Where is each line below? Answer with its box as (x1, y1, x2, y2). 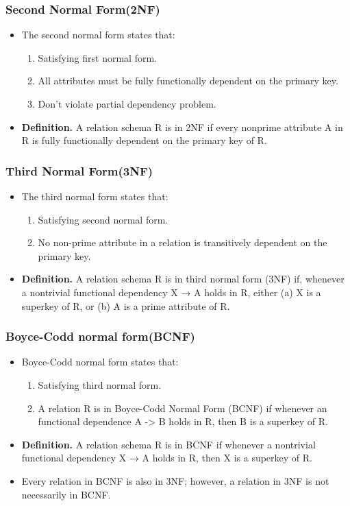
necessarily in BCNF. (21, 487, 111, 501)
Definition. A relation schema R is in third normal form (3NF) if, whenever (21, 272, 345, 286)
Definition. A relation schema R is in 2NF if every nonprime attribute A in (21, 119, 343, 134)
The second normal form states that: (21, 27, 175, 42)
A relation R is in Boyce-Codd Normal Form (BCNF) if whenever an (38, 400, 327, 415)
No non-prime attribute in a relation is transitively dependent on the (38, 235, 327, 250)
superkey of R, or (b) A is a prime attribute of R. (21, 298, 230, 313)
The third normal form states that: (21, 189, 168, 203)
